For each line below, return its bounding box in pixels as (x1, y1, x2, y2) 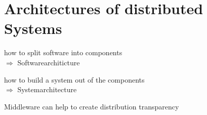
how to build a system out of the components (4, 74, 145, 85)
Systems (4, 18, 62, 39)
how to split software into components (4, 47, 122, 58)
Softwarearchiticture (17, 57, 80, 67)
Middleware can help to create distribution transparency (4, 101, 179, 111)
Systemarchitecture (17, 84, 77, 95)
